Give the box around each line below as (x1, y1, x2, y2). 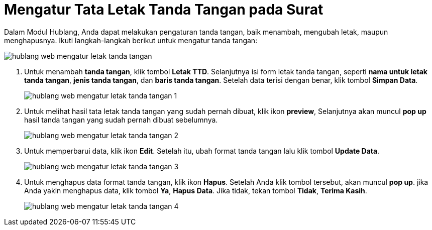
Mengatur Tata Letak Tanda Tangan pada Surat (4, 1, 323, 18)
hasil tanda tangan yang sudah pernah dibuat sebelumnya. (24, 115, 218, 124)
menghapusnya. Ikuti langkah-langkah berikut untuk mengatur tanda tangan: (4, 36, 258, 45)
